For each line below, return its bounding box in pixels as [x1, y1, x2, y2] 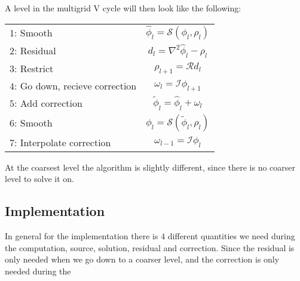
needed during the [5, 264, 71, 277]
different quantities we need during [167, 229, 295, 242]
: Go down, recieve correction [14, 78, 137, 92]
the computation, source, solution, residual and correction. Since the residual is [5, 241, 295, 254]
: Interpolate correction [14, 135, 111, 149]
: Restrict [14, 61, 54, 75]
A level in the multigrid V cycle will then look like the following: [5, 2, 241, 14]
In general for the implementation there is [5, 229, 158, 242]
